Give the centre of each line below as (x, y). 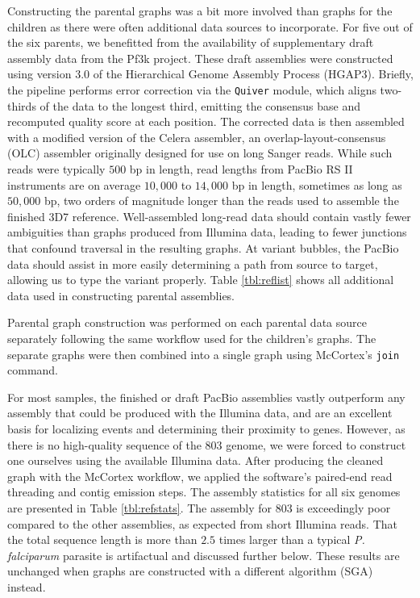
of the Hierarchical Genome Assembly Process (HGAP (227, 74)
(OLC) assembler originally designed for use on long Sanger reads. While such (200, 153)
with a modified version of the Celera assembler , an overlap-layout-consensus (197, 137)
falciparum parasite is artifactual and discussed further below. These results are (204, 555)
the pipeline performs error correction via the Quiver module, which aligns (192, 89)
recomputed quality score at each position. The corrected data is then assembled (206, 121)
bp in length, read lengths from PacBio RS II (241, 169)
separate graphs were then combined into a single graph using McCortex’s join (204, 354)
